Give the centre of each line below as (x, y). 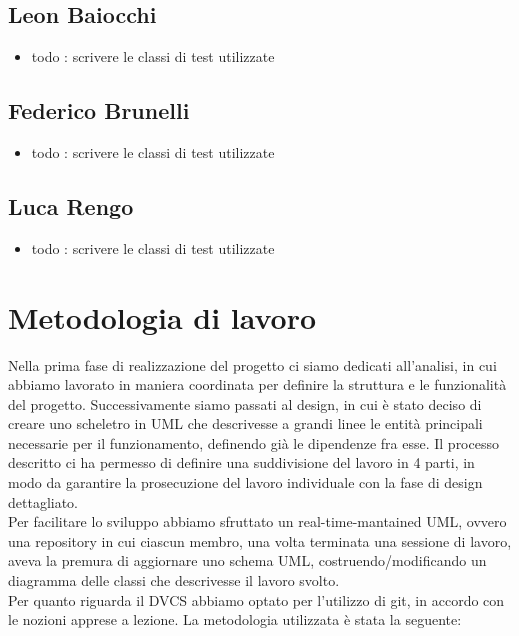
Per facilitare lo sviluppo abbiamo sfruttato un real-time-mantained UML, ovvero (257, 521)
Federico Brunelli (99, 110)
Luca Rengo (71, 205)
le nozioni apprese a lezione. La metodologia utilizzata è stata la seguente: (235, 619)
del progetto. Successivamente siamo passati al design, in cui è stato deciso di (245, 403)
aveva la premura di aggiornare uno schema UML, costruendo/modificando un (247, 560)
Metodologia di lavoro (162, 316)
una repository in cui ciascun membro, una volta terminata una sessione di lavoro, (260, 540)
